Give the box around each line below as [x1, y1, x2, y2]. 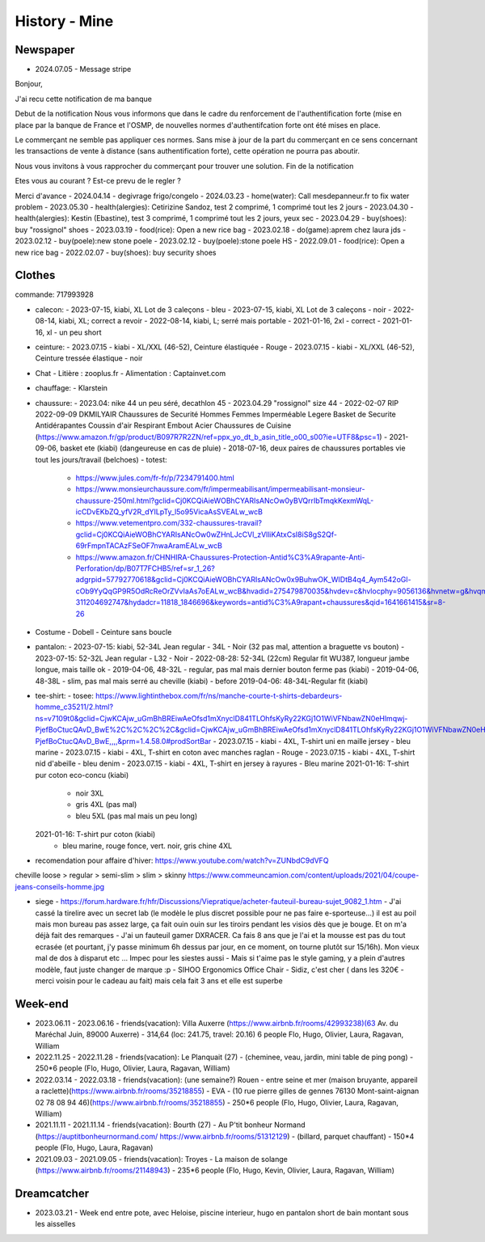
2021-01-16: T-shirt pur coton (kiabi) [35, 830, 156, 839]
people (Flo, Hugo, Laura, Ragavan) [35, 1143, 154, 1152]
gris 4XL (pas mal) [75, 800, 137, 809]
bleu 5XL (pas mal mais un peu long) [75, 811, 198, 821]
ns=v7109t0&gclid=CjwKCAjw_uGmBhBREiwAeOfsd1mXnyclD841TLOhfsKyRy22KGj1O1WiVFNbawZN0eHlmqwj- [35, 713, 408, 723]
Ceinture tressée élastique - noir [35, 353, 143, 363]
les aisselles [35, 1219, 76, 1229]
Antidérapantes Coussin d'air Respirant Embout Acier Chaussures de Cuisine [35, 420, 292, 430]
